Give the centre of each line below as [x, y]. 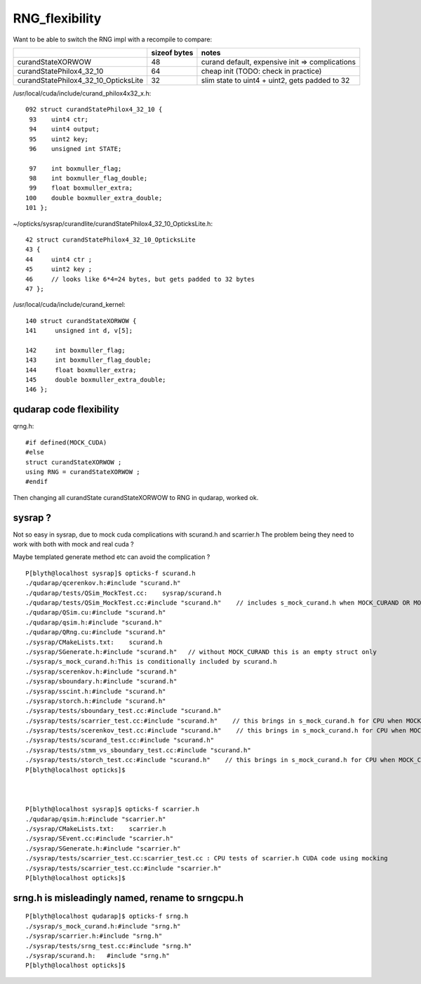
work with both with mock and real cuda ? [74, 544]
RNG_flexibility [57, 18]
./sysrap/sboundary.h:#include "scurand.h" [101, 682]
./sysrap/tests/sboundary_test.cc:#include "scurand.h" [123, 711]
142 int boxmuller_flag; [75, 350]
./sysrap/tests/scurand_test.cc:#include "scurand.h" [120, 740]
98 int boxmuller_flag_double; [88, 178]
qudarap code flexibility [66, 410]
